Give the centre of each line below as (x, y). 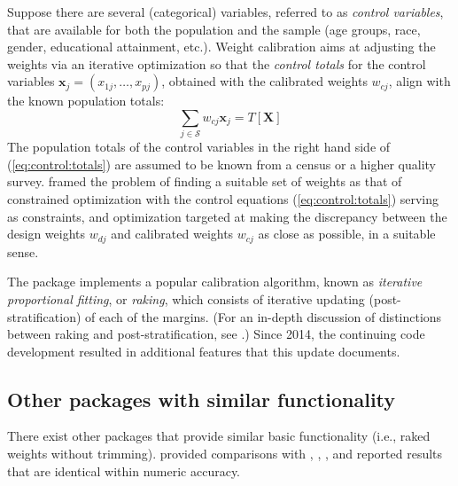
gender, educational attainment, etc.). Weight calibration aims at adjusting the (221, 47)
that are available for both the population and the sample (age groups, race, (214, 29)
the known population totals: (86, 101)
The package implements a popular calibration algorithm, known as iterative (215, 282)
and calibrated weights (172, 234)
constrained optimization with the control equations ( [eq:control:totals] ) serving (223, 199)
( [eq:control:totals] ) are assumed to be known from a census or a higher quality (221, 164)
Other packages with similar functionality (202, 399)
